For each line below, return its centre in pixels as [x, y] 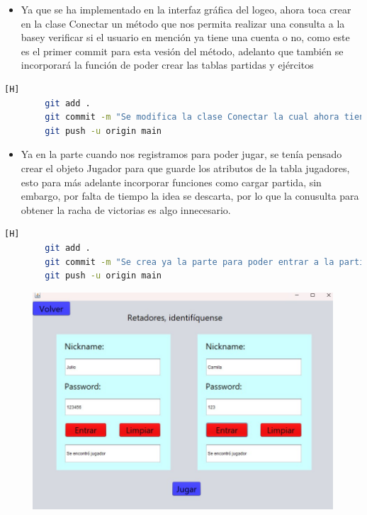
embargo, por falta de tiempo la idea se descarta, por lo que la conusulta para [190, 196]
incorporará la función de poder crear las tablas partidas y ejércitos [167, 65]
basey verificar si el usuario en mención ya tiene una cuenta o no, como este [185, 37]
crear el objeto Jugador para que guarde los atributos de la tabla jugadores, [185, 168]
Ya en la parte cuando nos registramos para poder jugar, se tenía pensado [181, 154]
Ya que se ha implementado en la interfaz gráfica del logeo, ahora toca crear [186, 9]
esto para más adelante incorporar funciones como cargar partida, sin [171, 182]
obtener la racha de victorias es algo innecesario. [126, 209]
